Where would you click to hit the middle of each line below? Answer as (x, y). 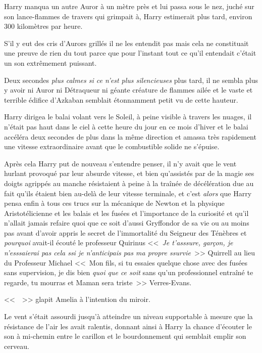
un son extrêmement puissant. (50, 62)
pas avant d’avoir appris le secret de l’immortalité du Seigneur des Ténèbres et (125, 232)
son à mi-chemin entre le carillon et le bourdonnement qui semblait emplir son (125, 336)
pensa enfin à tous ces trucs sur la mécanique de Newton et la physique (114, 203)
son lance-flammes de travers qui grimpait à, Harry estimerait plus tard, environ (128, 16)
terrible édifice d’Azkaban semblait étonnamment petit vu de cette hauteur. (121, 99)
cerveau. (17, 346)
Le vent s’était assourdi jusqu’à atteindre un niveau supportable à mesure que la (128, 316)
